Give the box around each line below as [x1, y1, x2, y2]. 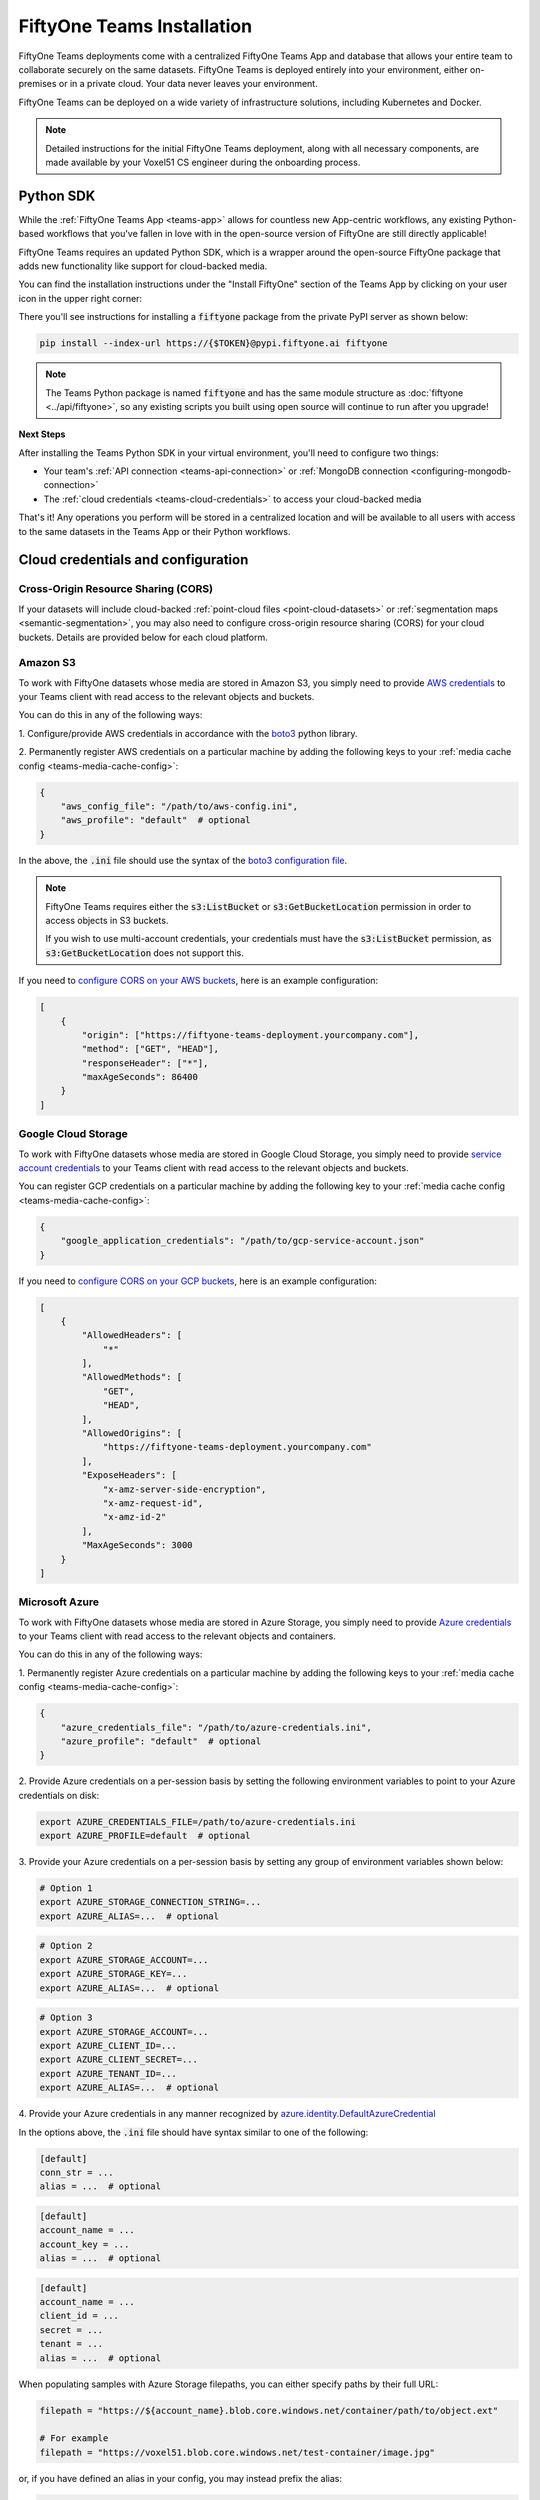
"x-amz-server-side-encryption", [102, 1483, 267, 1495]
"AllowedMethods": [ [81, 1371, 183, 1383]
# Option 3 [39, 2012, 93, 2024]
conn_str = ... [39, 2166, 114, 2178]
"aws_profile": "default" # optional [60, 815, 251, 826]
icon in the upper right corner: [18, 292, 143, 304]
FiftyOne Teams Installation [18, 15, 253, 37]
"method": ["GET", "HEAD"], [81, 1043, 220, 1055]
